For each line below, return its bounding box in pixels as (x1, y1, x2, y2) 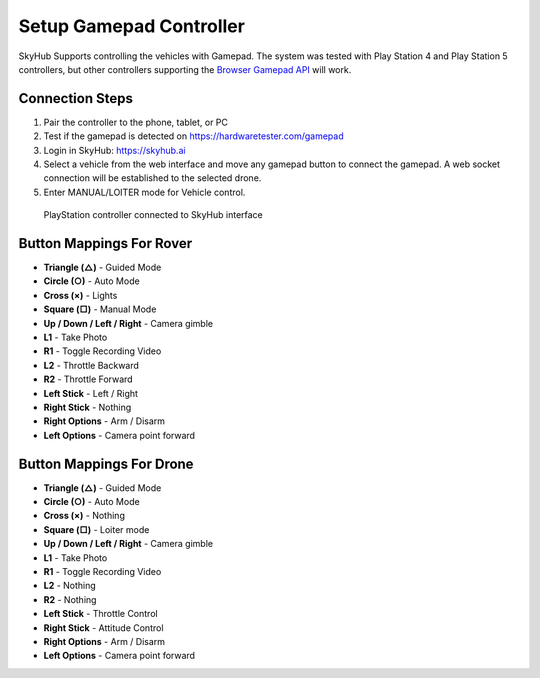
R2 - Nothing (43, 593, 97, 605)
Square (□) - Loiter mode (43, 523, 150, 535)
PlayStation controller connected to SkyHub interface (43, 209, 264, 221)
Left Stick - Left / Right (43, 387, 139, 399)
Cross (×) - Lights (43, 289, 118, 301)
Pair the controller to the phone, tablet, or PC (43, 116, 229, 128)
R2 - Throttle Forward (43, 373, 134, 385)
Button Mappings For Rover (18, 235, 193, 252)
